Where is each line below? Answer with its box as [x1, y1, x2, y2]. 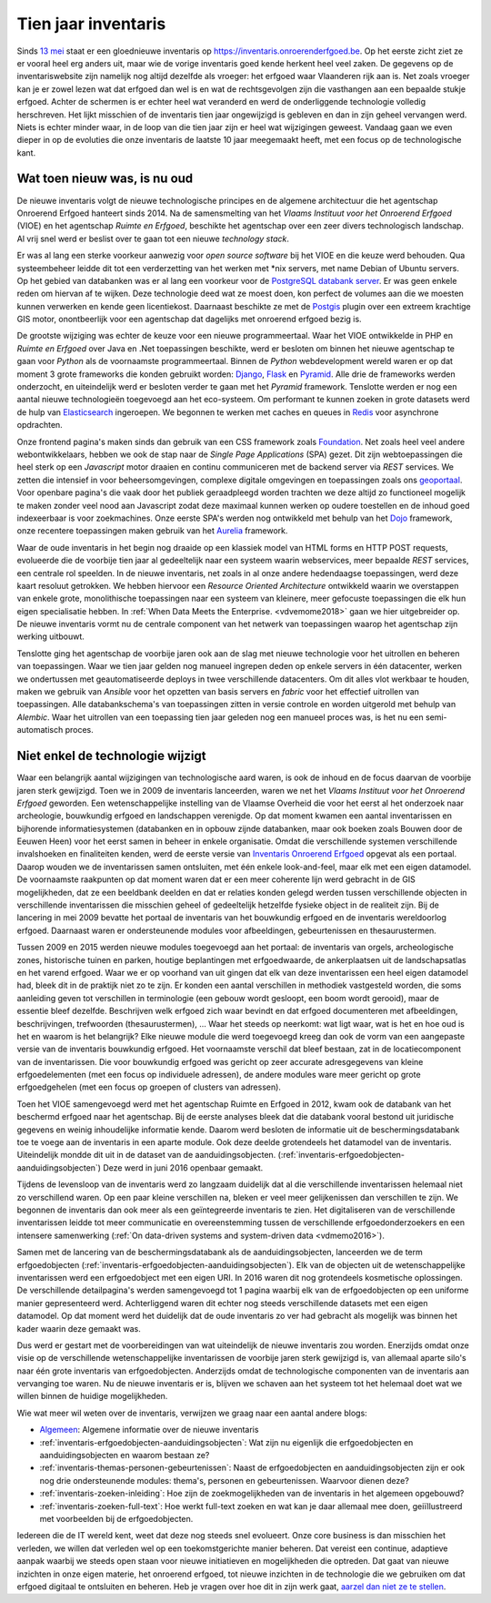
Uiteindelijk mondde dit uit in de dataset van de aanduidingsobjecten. [16, 1150, 276, 1161]
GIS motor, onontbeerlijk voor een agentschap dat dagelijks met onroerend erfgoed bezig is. [16, 314, 363, 325]
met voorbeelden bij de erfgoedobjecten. [39, 1513, 194, 1524]
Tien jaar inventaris [16, 14, 166, 34]
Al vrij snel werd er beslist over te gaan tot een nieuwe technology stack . [16, 233, 290, 244]
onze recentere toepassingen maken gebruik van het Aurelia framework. [16, 525, 288, 536]
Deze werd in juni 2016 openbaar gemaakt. [103, 1162, 264, 1173]
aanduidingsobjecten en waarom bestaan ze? [39, 1450, 210, 1461]
